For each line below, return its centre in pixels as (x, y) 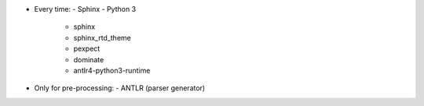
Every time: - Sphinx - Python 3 (85, 9)
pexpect (87, 49)
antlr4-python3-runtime (112, 70)
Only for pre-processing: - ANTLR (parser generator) (120, 88)
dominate (89, 59)
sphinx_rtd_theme (102, 37)
